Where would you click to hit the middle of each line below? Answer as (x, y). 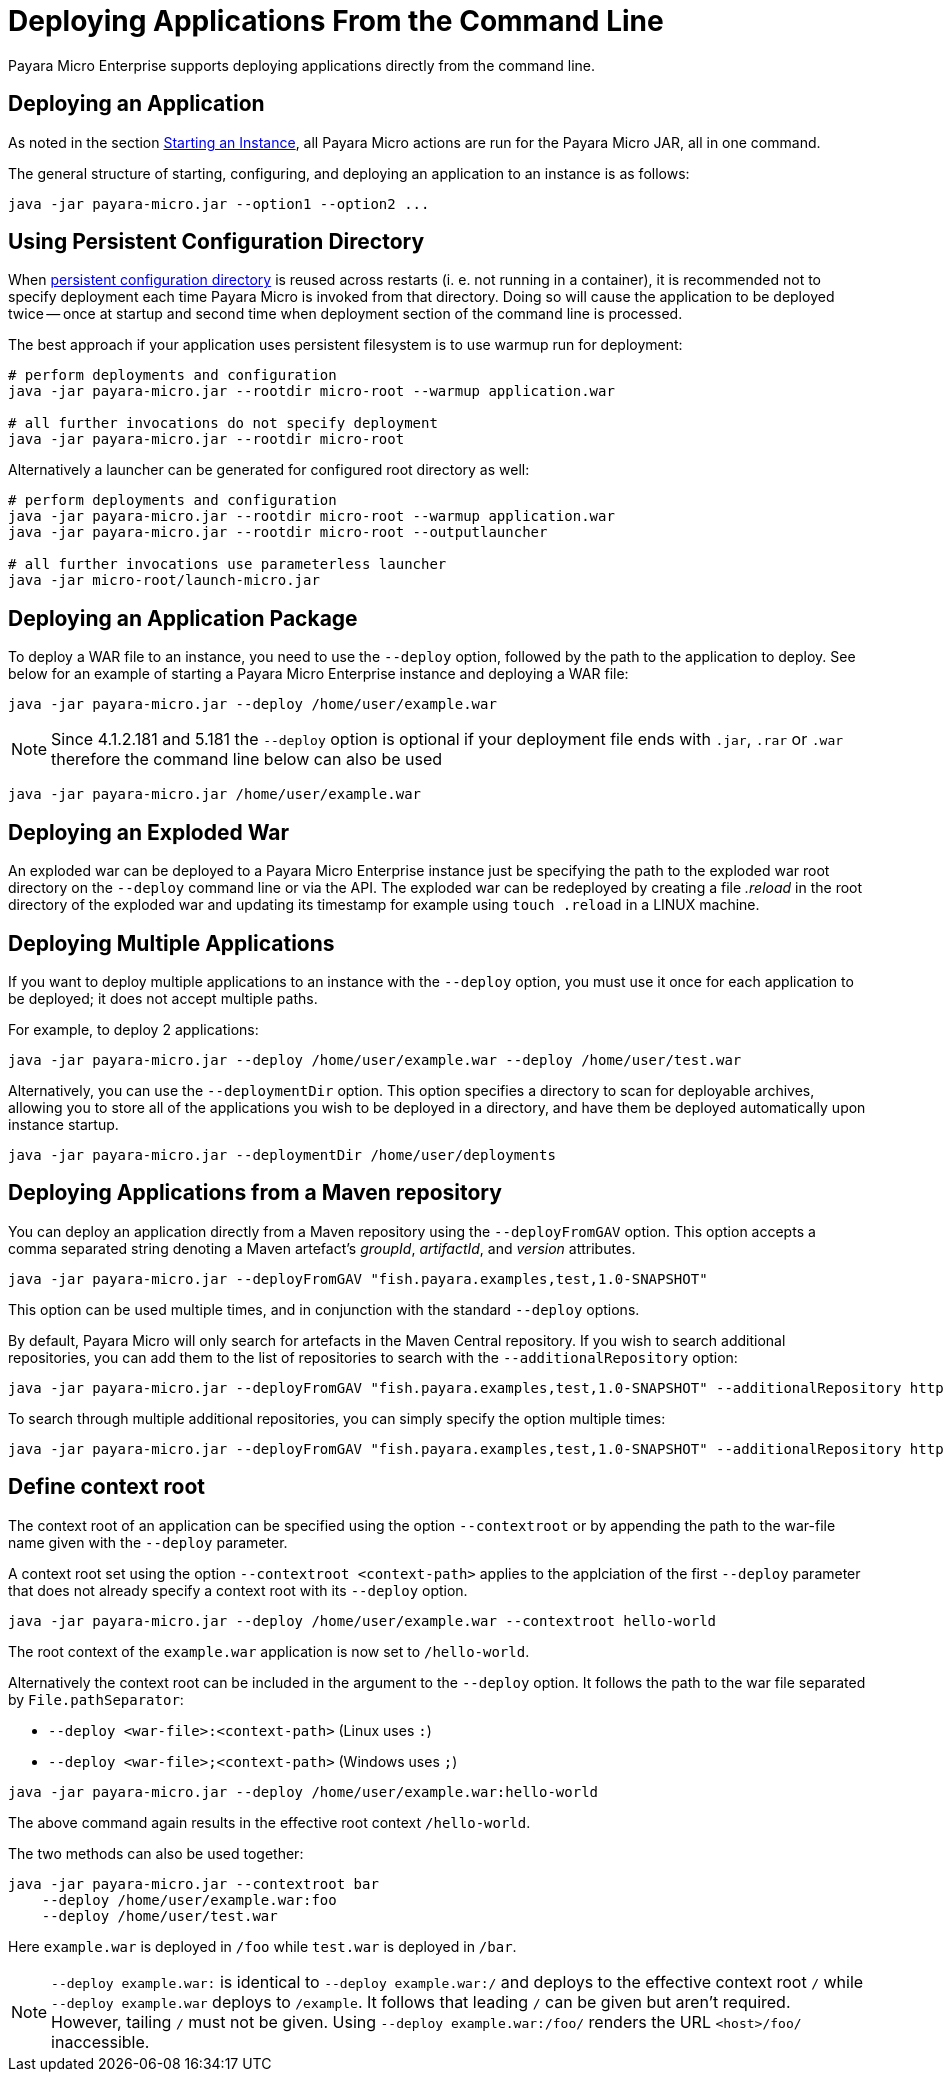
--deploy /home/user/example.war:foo (189, 1899)
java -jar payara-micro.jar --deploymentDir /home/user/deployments (282, 1154)
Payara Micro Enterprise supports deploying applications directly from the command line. (302, 65)
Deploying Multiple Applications (171, 943)
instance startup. (63, 1124)
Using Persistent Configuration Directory (216, 242)
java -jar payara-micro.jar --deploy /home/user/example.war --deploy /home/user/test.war (375, 1059)
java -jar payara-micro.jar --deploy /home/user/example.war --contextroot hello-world (362, 1620)
